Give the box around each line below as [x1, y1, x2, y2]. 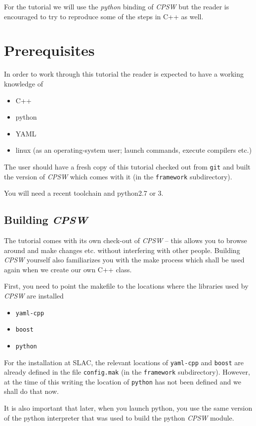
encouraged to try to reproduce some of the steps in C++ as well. [4, 11, 204, 21]
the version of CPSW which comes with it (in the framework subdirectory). [4, 171, 232, 181]
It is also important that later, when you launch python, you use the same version [4, 403, 253, 413]
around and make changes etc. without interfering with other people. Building [4, 245, 240, 255]
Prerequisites [4, 40, 95, 60]
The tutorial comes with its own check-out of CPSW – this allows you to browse [4, 235, 247, 245]
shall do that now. [4, 386, 59, 396]
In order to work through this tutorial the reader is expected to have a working [4, 69, 244, 79]
